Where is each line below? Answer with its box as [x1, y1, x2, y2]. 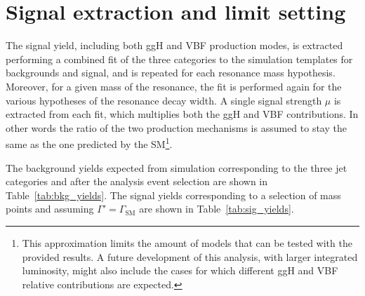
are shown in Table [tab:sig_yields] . [139, 201, 294, 216]
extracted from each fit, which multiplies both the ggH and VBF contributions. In [6, 107, 359, 121]
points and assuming [6, 201, 94, 216]
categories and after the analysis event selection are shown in [6, 174, 268, 189]
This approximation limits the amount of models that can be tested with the [22, 235, 352, 250]
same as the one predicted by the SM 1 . [6, 135, 173, 151]
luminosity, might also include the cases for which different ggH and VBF [22, 263, 338, 278]
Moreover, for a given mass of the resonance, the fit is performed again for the [6, 79, 342, 93]
